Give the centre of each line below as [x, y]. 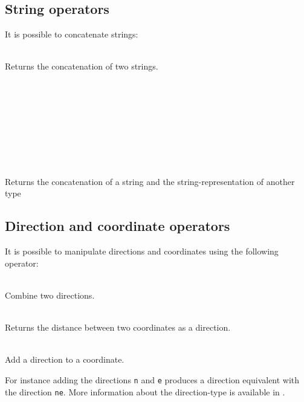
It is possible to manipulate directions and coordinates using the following [142, 251]
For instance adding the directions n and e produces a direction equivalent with [152, 379]
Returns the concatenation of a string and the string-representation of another [150, 181]
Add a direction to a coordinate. [65, 359]
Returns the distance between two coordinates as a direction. [118, 327]
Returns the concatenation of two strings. [82, 66]
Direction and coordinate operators [118, 226]
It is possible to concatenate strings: [72, 34]
